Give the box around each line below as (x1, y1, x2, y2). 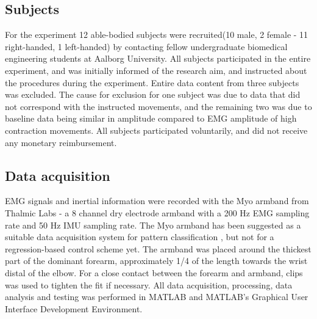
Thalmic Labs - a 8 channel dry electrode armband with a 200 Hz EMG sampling (5, 206, 310, 219)
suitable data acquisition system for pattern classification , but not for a (5, 230, 274, 243)
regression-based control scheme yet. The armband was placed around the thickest (5, 242, 312, 255)
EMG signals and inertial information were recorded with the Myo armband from (5, 194, 309, 207)
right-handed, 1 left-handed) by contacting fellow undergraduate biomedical (5, 40, 288, 53)
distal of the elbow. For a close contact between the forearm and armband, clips (5, 266, 303, 279)
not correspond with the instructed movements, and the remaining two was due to (5, 100, 312, 112)
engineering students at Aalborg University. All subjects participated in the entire (5, 52, 311, 65)
